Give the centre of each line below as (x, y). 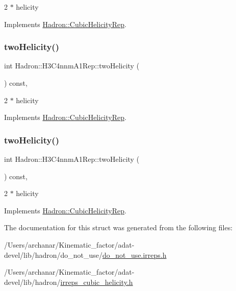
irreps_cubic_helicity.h (97, 282)
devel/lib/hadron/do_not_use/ (54, 254)
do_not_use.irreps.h (135, 254)
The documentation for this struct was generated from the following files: (119, 227)
